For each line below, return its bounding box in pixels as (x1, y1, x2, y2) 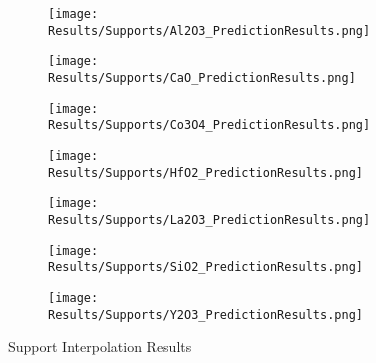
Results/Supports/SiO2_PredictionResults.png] (48, 260, 363, 275)
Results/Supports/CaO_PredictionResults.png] (48, 70, 356, 85)
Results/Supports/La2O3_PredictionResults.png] (48, 212, 371, 227)
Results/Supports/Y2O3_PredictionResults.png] (48, 307, 363, 322)
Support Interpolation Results (8, 336, 192, 357)
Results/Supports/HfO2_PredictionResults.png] (48, 165, 363, 180)
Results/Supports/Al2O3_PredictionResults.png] (48, 23, 371, 38)
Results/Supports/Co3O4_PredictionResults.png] (48, 118, 371, 133)
